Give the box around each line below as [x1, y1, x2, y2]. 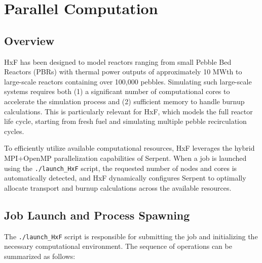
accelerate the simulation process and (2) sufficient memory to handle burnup [4, 96, 245, 106]
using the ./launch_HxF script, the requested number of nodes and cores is [4, 162, 237, 173]
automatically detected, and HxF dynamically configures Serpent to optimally [4, 172, 246, 183]
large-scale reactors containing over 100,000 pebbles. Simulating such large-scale [4, 76, 252, 86]
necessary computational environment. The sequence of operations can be [4, 241, 232, 251]
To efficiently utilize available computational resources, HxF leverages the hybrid [4, 143, 255, 153]
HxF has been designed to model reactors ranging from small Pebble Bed [4, 56, 232, 67]
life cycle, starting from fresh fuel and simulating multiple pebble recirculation [4, 116, 247, 126]
